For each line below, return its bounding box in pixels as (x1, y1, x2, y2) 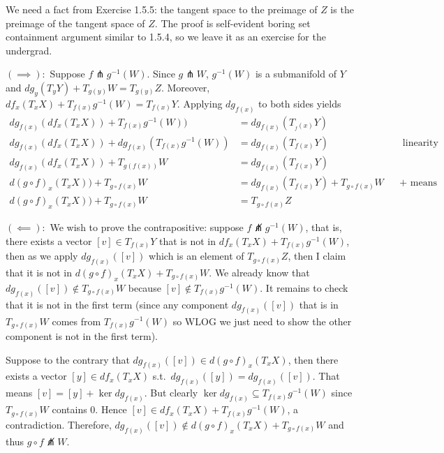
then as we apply (6, 248, 78, 263)
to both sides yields (258, 96, 341, 110)
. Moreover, (161, 80, 210, 94)
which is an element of (149, 248, 244, 263)
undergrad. (6, 43, 52, 57)
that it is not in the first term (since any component (6, 297, 229, 311)
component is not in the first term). (6, 329, 158, 343)
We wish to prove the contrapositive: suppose (50, 220, 244, 235)
